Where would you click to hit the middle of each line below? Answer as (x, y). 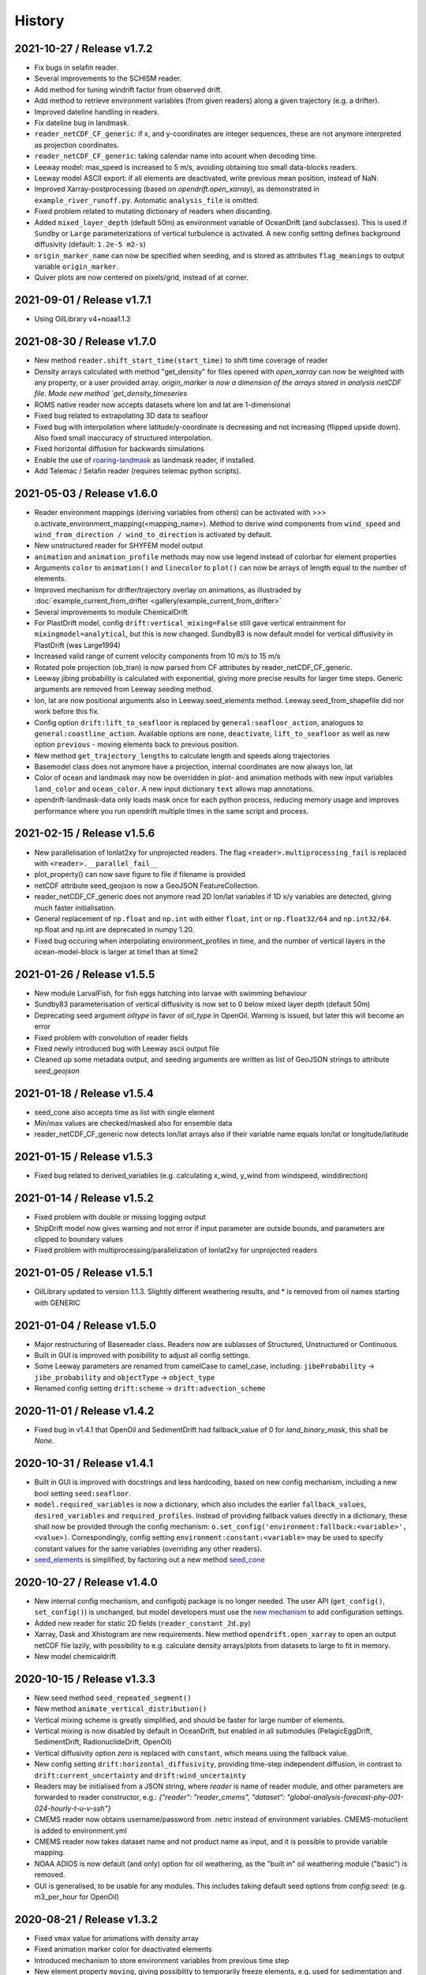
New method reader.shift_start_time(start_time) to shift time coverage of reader (181, 360)
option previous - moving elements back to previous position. (137, 745)
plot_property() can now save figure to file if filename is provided (140, 875)
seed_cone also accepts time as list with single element (124, 1112)
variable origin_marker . (77, 267)
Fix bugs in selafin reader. (76, 68)
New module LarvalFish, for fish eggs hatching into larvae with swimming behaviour (171, 993)
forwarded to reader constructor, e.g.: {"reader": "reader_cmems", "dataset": (160, 1797)
